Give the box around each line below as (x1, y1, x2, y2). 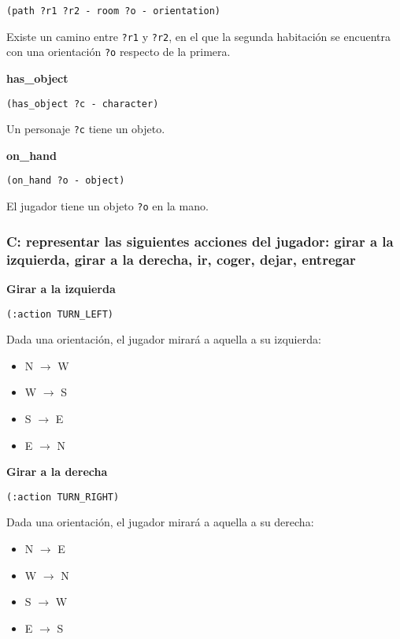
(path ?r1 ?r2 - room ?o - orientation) (6, 6, 221, 17)
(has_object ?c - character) (6, 98, 159, 110)
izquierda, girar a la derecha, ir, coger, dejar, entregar (6, 249, 356, 269)
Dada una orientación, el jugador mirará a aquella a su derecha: (6, 514, 314, 530)
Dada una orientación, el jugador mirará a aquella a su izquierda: (6, 331, 321, 347)
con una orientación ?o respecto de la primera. (6, 43, 231, 60)
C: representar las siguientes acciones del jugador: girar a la (6, 231, 394, 251)
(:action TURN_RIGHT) (6, 491, 120, 503)
